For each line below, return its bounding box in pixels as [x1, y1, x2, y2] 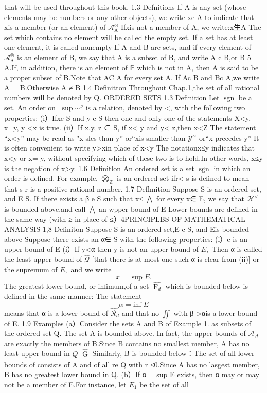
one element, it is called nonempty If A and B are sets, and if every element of [4, 42, 251, 52]
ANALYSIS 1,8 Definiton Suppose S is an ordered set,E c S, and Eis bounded [4, 223, 250, 234]
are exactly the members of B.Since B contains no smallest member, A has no [4, 338, 250, 348]
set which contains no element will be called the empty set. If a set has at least [4, 31, 253, 42]
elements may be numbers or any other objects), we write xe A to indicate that [4, 11, 254, 22]
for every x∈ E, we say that [156, 193, 244, 204]
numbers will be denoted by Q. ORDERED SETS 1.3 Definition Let [4, 92, 220, 103]
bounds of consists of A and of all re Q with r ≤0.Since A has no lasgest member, [4, 359, 260, 369]
